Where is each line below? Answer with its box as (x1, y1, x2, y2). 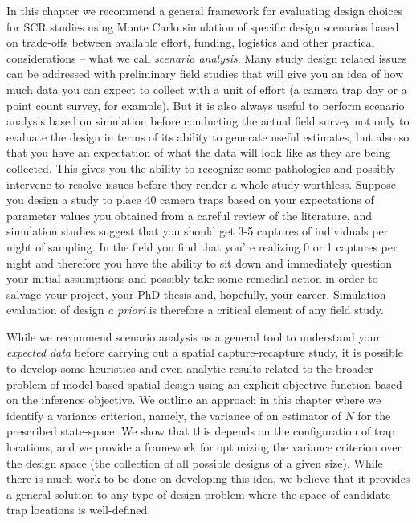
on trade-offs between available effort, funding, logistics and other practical (6, 34, 375, 51)
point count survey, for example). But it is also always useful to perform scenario (6, 96, 405, 113)
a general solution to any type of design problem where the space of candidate (6, 485, 391, 502)
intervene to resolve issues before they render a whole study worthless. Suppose (6, 175, 396, 192)
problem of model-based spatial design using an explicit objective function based (6, 375, 402, 392)
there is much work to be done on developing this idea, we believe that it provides (6, 470, 410, 487)
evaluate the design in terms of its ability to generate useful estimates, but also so (6, 128, 410, 145)
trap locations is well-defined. (6, 501, 151, 518)
